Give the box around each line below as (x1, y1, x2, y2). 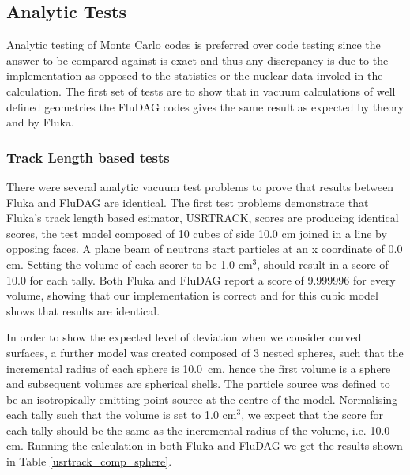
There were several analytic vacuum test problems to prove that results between (6, 178, 394, 194)
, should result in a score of (257, 255, 389, 272)
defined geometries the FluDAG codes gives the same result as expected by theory (6, 98, 404, 115)
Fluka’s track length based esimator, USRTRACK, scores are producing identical (6, 209, 399, 226)
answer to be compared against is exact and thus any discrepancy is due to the (6, 51, 389, 68)
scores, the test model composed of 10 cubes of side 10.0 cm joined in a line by (6, 224, 387, 241)
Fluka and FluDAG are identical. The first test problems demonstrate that (6, 194, 369, 210)
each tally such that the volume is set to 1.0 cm (6, 406, 237, 423)
